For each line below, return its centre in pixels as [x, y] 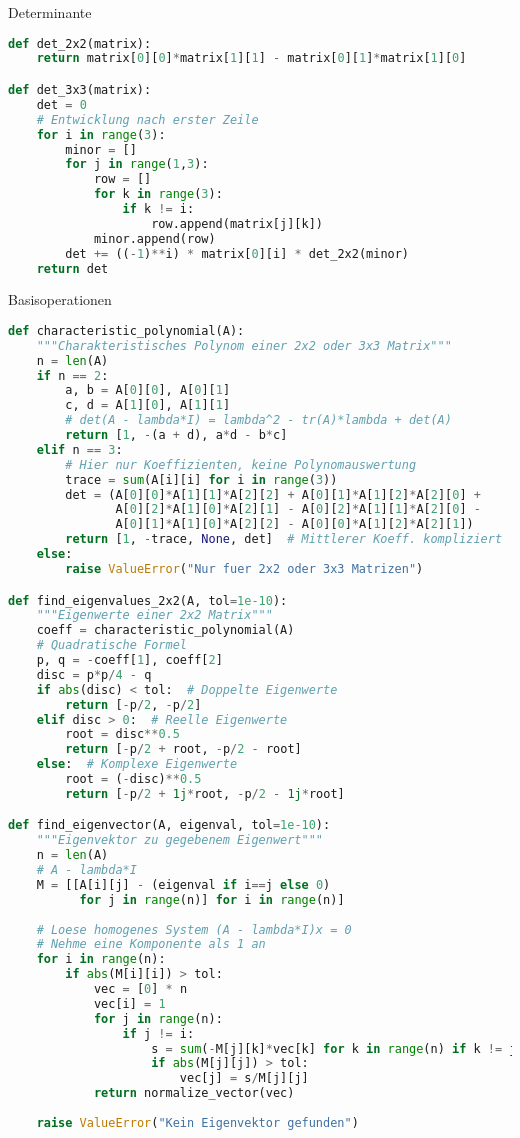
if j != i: [158, 1033]
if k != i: [158, 209]
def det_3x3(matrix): [80, 90]
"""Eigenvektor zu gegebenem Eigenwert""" [179, 840]
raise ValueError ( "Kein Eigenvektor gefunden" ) [197, 1122]
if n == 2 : [72, 375]
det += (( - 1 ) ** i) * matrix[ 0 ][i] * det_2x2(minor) [237, 253]
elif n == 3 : [79, 449]
